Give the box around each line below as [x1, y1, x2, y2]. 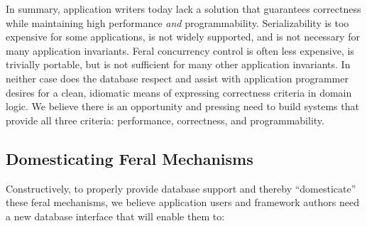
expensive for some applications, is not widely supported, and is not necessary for [6, 29, 360, 44]
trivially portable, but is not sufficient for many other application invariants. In [6, 57, 351, 72]
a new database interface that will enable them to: [6, 208, 225, 223]
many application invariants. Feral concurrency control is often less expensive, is [6, 43, 354, 58]
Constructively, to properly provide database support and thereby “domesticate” [6, 181, 356, 195]
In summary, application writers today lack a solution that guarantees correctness [6, 1, 361, 16]
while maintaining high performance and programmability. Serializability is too [6, 15, 349, 30]
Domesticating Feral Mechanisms [6, 147, 253, 169]
